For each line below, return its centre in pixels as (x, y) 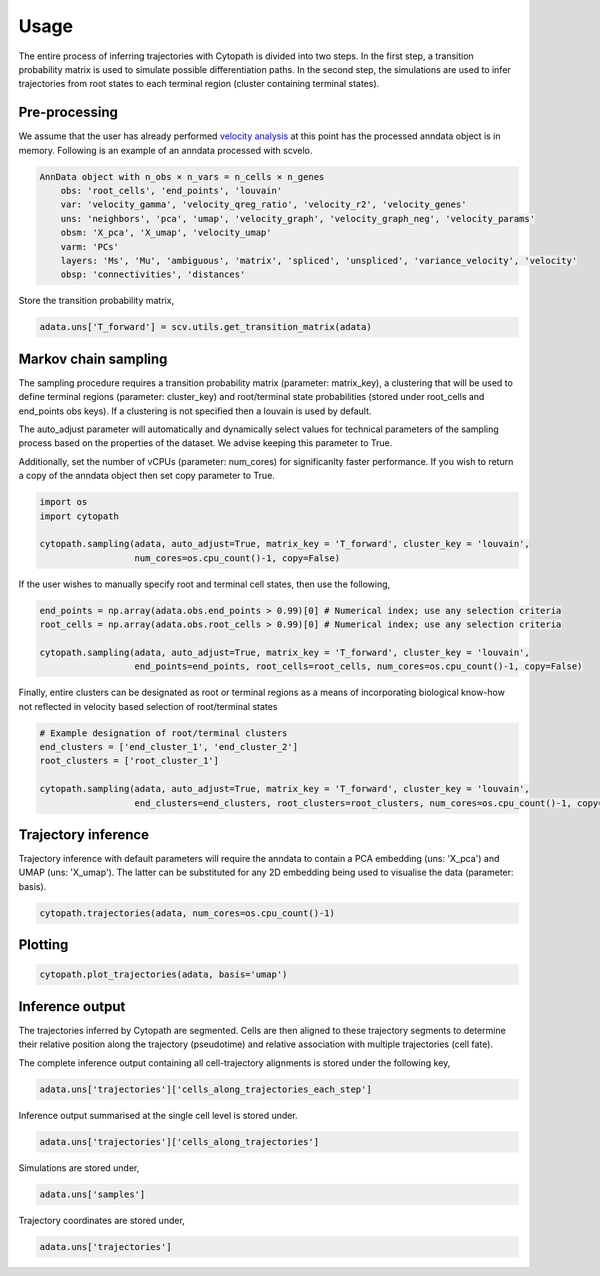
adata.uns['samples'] (92, 1194)
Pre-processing (68, 112)
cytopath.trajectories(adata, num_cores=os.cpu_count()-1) (187, 913)
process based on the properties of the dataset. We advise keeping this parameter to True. (205, 443)
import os (63, 502)
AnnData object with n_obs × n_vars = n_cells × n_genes (182, 176)
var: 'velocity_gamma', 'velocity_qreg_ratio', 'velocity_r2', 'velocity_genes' (263, 204)
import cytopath (79, 516)
